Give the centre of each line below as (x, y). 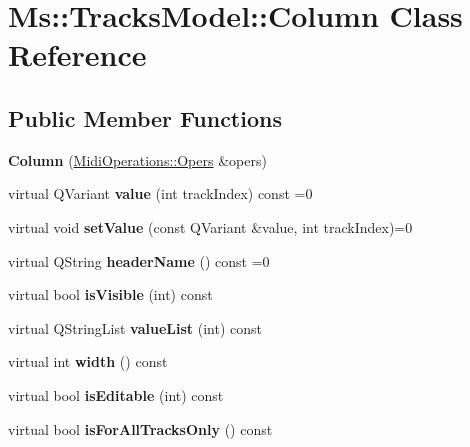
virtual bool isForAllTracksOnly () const (140, 428)
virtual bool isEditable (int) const (116, 394)
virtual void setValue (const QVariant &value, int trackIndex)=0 (210, 226)
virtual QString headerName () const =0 (139, 260)
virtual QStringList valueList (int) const (135, 327)
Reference (77, 54)
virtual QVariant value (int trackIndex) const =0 (160, 193)
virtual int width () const (88, 361)
